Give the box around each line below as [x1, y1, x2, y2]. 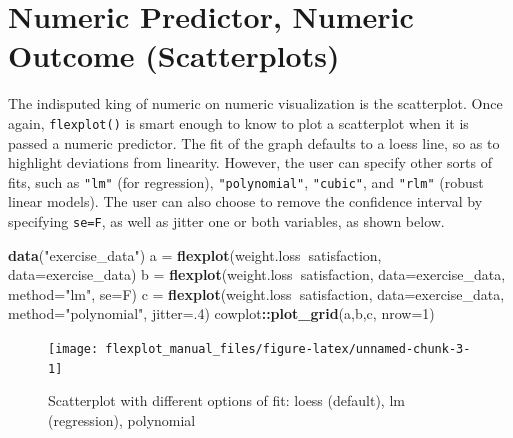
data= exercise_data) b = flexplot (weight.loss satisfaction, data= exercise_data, [8, 264, 506, 285]
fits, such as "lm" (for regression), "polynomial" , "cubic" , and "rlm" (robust [8, 171, 484, 192]
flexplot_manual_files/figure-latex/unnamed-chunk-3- [105, 342, 471, 357]
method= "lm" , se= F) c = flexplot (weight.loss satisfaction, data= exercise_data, [8, 283, 505, 304]
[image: [48, 342, 99, 357]
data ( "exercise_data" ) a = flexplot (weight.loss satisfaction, [8, 244, 382, 265]
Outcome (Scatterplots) [8, 35, 340, 76]
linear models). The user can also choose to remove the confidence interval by [8, 191, 483, 212]
